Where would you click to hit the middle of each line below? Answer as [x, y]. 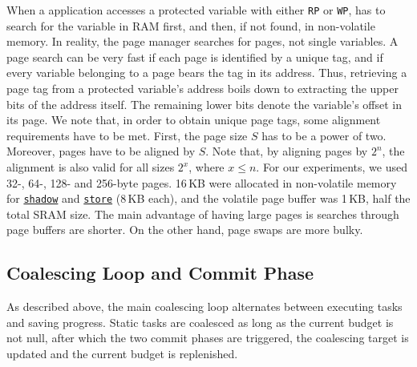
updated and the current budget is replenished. [122, 354]
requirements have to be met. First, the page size [127, 135]
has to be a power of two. [324, 135]
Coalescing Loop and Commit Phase [160, 273]
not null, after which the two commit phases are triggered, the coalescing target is [208, 338]
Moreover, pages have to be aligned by [101, 151]
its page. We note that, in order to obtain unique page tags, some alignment [194, 120]
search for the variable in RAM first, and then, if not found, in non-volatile [191, 25]
